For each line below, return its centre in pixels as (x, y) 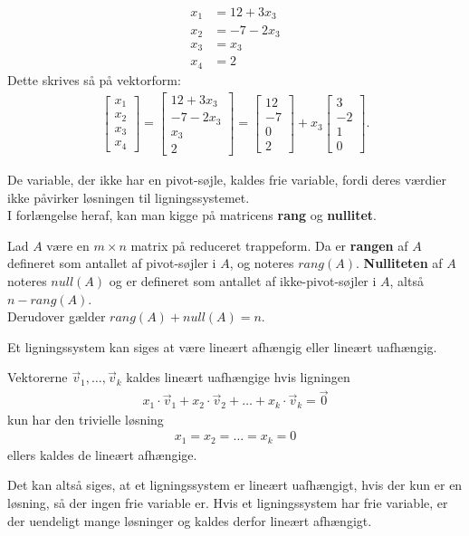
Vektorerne (38, 377)
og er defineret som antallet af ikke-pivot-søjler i (243, 281)
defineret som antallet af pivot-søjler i (112, 263)
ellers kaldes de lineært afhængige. (102, 454)
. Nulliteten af (399, 263)
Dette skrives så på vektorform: (94, 79)
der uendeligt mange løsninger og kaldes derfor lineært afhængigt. (190, 520)
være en (68, 245)
